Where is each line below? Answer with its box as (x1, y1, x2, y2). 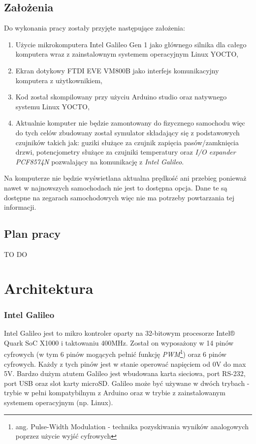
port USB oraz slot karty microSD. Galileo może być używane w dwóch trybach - (4, 378, 250, 388)
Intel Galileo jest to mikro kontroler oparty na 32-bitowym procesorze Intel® (4, 328, 235, 338)
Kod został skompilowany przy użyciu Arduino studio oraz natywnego (15, 92, 227, 102)
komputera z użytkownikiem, (15, 75, 103, 85)
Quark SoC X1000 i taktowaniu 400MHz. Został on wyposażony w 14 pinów (4, 337, 234, 348)
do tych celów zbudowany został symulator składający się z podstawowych (15, 127, 240, 137)
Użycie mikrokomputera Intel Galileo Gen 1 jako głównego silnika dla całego (15, 39, 247, 49)
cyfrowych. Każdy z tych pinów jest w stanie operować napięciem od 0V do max (4, 358, 246, 369)
